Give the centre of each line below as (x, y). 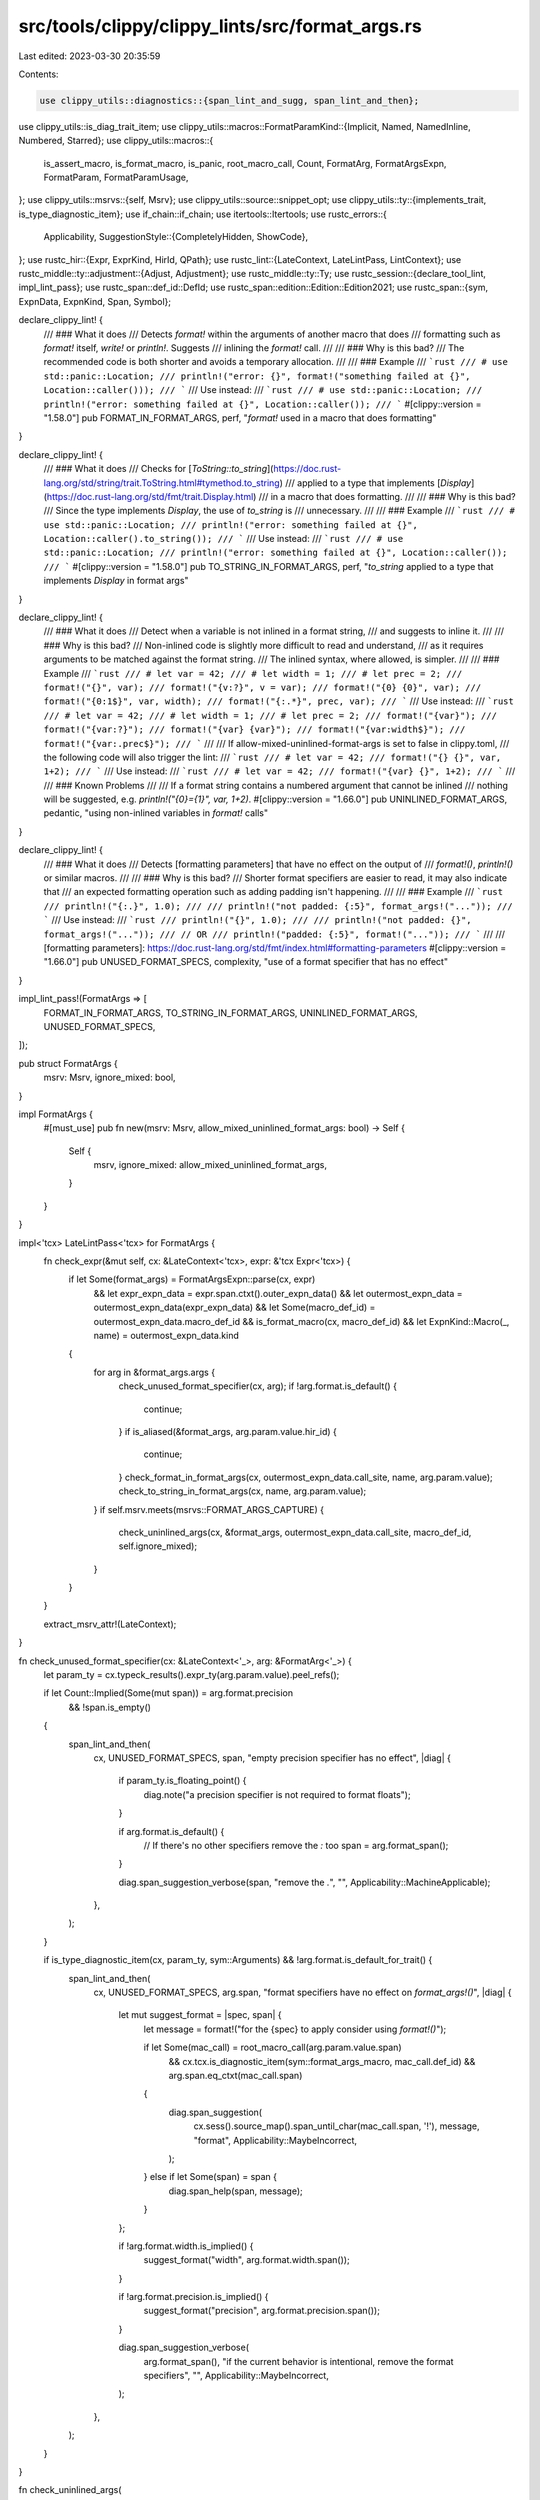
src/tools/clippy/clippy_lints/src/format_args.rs (220, 26)
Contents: (38, 74)
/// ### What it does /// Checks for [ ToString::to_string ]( (158, 469)
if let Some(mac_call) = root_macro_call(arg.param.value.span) (272, 2047)
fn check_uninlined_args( (70, 2490)
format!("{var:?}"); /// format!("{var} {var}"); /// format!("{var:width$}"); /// (254, 729)
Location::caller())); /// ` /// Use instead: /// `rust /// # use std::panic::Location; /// (263, 390)
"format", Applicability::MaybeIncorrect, (275, 2140)
